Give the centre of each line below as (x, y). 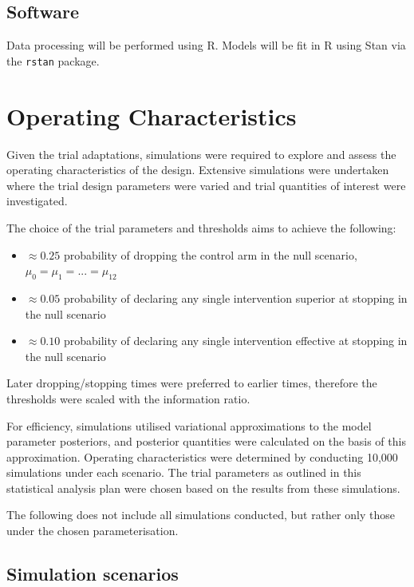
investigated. (37, 201)
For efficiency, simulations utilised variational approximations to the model (189, 425)
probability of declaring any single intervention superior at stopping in (235, 297)
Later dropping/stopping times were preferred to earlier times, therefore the (192, 383)
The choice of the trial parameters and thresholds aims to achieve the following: (201, 227)
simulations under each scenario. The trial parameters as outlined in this (184, 472)
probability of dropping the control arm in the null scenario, (210, 254)
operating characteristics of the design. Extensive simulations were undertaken (198, 170)
